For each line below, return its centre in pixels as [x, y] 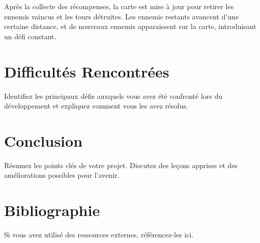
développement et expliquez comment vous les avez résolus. [96, 106]
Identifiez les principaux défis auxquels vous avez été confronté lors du [113, 96]
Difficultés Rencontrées [87, 71]
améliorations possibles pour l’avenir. [62, 175]
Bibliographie [52, 210]
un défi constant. [30, 36]
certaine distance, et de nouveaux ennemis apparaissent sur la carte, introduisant [130, 26]
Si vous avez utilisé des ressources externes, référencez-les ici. [99, 235]
